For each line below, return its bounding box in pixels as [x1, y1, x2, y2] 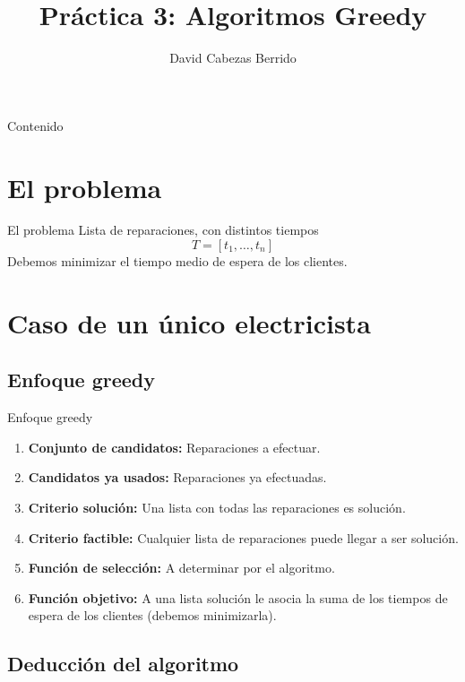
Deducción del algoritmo [7, 650, 239, 678]
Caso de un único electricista [7, 304, 371, 341]
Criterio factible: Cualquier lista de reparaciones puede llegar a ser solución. [28, 528, 459, 547]
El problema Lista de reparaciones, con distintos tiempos [7, 220, 319, 239]
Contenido [7, 116, 64, 134]
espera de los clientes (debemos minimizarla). [28, 606, 277, 625]
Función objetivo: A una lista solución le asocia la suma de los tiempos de [28, 588, 448, 607]
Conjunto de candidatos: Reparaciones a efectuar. [28, 437, 321, 456]
